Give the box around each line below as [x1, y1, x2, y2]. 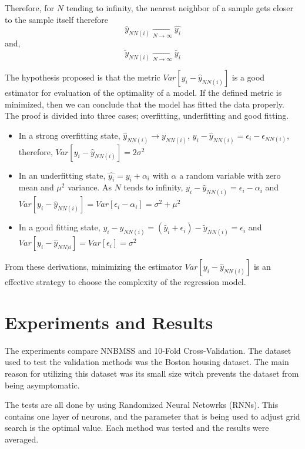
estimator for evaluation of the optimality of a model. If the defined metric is [5, 86, 282, 98]
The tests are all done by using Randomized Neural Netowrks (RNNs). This [5, 398, 279, 411]
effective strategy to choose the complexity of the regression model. [5, 276, 246, 288]
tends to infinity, [123, 181, 183, 193]
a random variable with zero [179, 169, 281, 181]
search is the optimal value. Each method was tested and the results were [5, 421, 269, 434]
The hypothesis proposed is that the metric [5, 71, 160, 83]
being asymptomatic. [5, 378, 80, 391]
